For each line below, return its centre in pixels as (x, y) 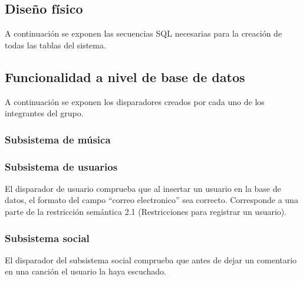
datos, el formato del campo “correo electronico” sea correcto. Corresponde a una (151, 200)
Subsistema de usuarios (61, 166)
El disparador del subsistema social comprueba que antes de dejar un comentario (151, 259)
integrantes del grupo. (44, 113)
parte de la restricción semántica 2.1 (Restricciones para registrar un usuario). (146, 212)
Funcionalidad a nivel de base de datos (125, 76)
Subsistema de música (58, 139)
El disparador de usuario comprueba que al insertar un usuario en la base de (143, 188)
